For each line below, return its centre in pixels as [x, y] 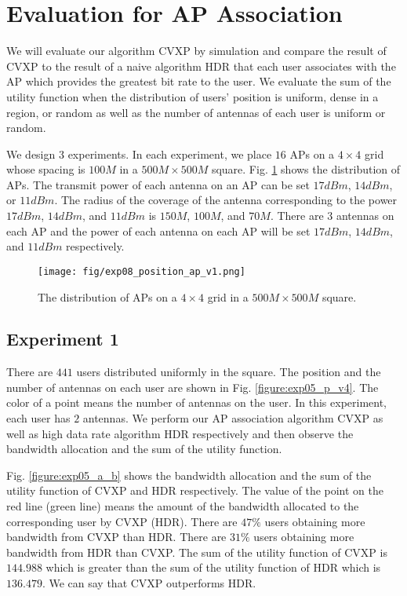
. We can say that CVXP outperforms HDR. [149, 583]
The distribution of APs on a [107, 296]
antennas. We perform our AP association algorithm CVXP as [233, 418]
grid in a [228, 296]
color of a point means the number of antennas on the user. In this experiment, [197, 402]
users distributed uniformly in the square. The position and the [229, 372]
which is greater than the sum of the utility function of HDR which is [213, 567]
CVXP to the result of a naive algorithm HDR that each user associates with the [201, 66]
